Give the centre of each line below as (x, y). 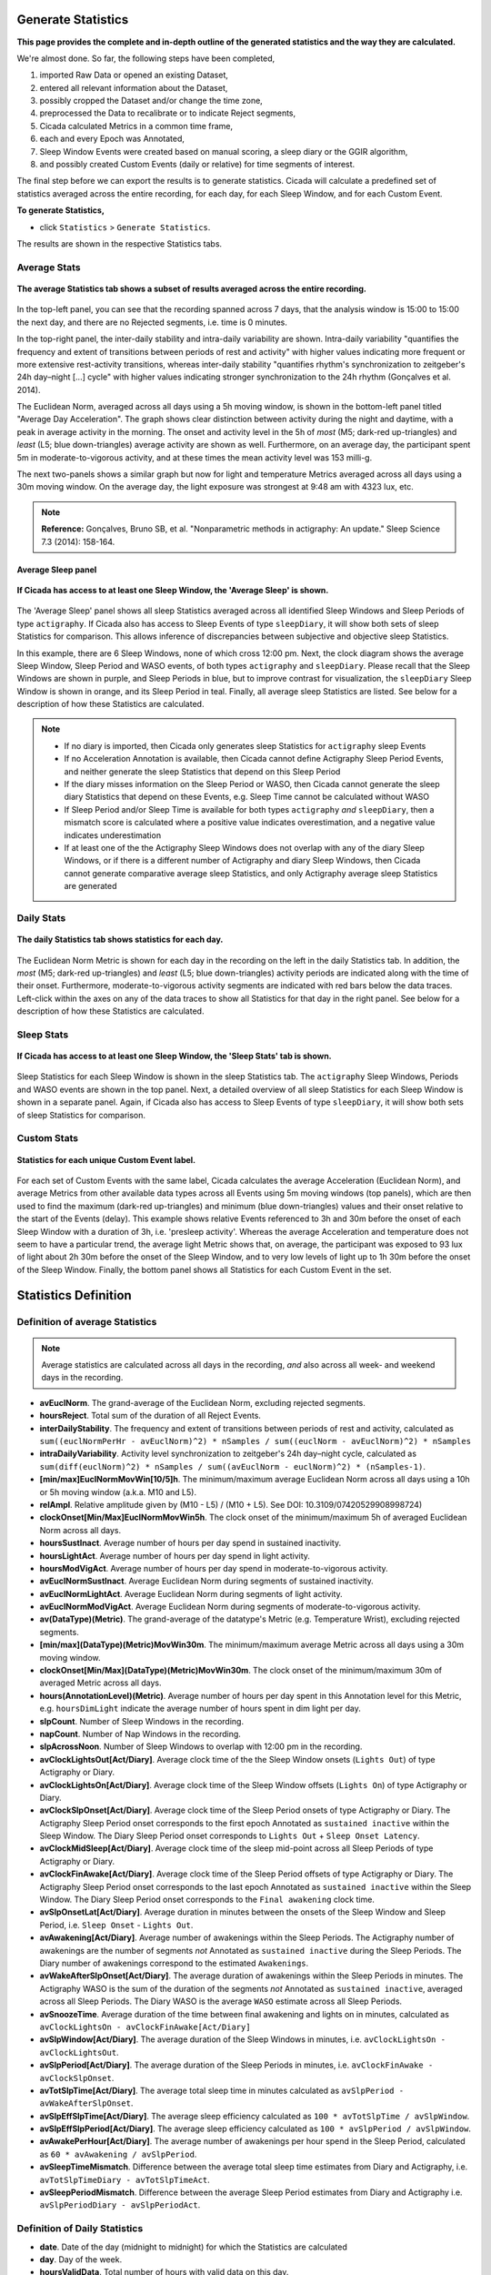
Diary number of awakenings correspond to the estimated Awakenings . (174, 1963)
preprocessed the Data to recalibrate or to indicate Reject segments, (168, 113)
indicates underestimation (113, 835)
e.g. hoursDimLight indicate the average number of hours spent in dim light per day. (200, 1709)
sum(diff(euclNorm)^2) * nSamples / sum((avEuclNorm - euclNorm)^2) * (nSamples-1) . (233, 1466)
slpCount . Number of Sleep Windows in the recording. (142, 1721)
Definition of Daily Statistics (80, 2229)
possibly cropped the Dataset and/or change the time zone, (151, 101)
